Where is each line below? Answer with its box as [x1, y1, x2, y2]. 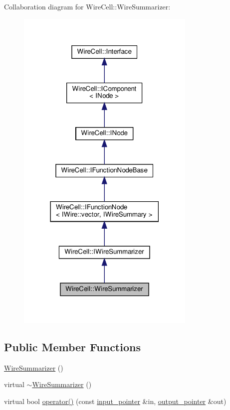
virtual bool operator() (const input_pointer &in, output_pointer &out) [4, 396, 227, 406]
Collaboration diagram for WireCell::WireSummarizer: [4, 1, 171, 11]
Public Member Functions [4, 339, 141, 354]
